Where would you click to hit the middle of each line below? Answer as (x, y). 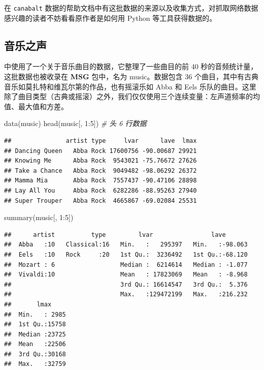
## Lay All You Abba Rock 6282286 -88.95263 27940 (101, 190)
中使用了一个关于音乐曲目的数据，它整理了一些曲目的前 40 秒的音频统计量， (131, 66)
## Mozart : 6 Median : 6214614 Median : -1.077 (126, 265)
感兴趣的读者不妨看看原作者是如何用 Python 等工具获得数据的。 (110, 18)
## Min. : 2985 (35, 314)
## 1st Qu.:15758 (35, 325)
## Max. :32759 (35, 364)
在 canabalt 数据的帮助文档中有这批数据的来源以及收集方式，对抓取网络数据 (131, 8)
